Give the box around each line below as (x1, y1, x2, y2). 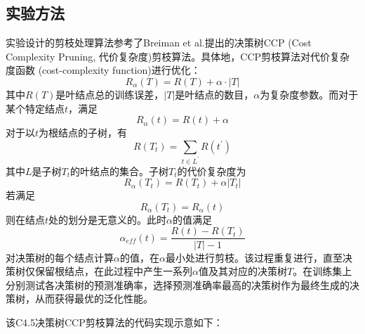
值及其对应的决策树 (198, 264, 287, 278)
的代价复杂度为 (177, 163, 246, 178)
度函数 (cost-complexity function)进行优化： (6, 63, 201, 77)
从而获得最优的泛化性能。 (34, 291, 153, 306)
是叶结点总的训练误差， (55, 86, 164, 101)
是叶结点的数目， (175, 86, 254, 101)
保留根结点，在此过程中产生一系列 (34, 264, 192, 278)
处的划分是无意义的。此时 (48, 212, 167, 226)
